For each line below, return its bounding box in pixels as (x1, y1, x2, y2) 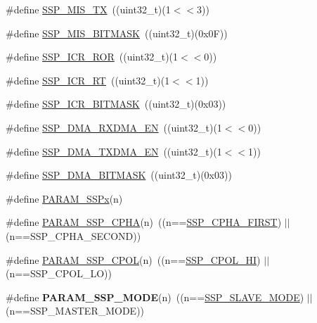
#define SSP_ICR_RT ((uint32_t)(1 (6, 72, 170, 87)
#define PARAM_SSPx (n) (6, 191, 123, 205)
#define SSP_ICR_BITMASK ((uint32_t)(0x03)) (6, 96, 226, 111)
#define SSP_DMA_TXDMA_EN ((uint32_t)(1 (6, 144, 222, 158)
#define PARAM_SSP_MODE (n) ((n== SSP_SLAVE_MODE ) (6, 289, 304, 304)
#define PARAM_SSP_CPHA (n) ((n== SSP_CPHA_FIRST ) (6, 215, 282, 229)
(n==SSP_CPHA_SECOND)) (6, 228, 141, 243)
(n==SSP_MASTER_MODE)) (6, 303, 145, 318)
